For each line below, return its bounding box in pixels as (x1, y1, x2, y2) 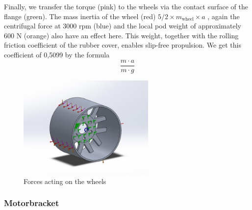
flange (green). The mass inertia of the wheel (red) (4, 11, 156, 21)
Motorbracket (4, 197, 59, 209)
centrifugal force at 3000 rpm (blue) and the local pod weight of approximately (4, 21, 241, 31)
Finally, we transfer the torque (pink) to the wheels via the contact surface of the (4, 1, 248, 11)
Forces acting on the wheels (24, 176, 106, 186)
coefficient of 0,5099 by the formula (4, 49, 110, 59)
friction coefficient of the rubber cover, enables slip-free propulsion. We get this (4, 40, 241, 50)
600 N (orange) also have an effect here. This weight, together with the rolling (4, 30, 239, 40)
